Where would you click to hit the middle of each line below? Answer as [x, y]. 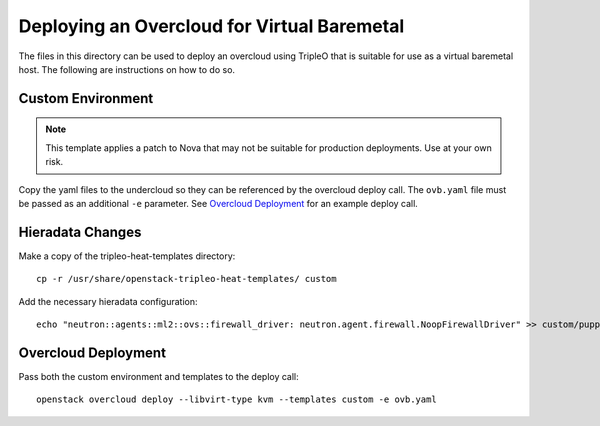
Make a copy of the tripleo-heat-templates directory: [127, 256]
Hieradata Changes [80, 231]
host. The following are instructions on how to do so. [126, 69]
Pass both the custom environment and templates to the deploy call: [158, 376]
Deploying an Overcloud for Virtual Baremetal [211, 26]
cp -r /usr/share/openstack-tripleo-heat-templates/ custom [186, 279]
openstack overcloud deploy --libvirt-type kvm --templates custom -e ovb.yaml [236, 399]
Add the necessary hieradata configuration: [108, 301]
